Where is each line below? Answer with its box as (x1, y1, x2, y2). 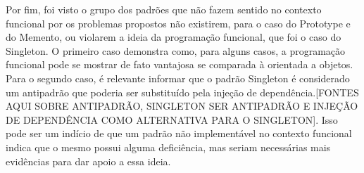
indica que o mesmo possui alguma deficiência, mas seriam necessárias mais (6, 139, 331, 154)
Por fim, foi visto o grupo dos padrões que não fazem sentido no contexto (6, 2, 322, 16)
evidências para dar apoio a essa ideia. (6, 153, 171, 168)
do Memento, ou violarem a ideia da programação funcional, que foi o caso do (6, 30, 341, 44)
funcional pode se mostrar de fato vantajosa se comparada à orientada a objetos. (6, 57, 353, 72)
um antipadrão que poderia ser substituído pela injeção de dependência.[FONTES (6, 84, 359, 99)
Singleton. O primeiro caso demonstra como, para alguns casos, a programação (6, 43, 346, 58)
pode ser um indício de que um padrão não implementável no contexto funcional (6, 126, 352, 141)
